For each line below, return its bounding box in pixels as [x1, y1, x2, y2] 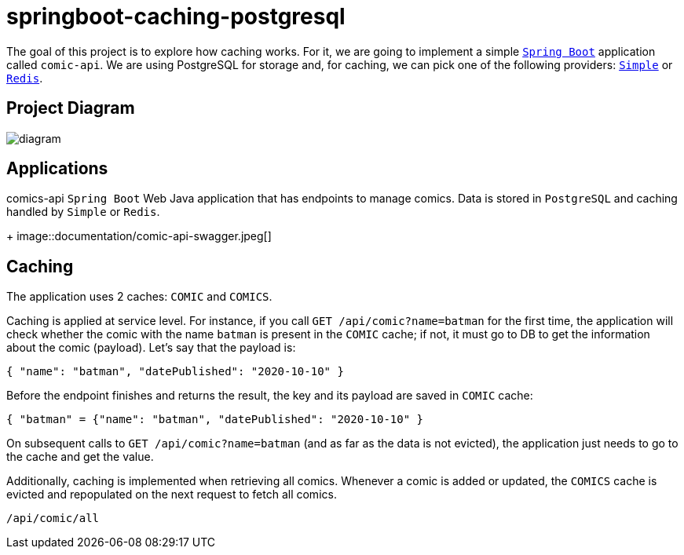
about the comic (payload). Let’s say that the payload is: [6, 341, 296, 355]
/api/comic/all [6, 512, 100, 525]
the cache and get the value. [6, 450, 154, 464]
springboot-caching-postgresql [6, 3, 346, 30]
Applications [6, 159, 108, 179]
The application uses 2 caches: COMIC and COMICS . [6, 290, 273, 304]
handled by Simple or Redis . [6, 205, 160, 219]
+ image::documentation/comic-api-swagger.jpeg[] [6, 229, 272, 243]
